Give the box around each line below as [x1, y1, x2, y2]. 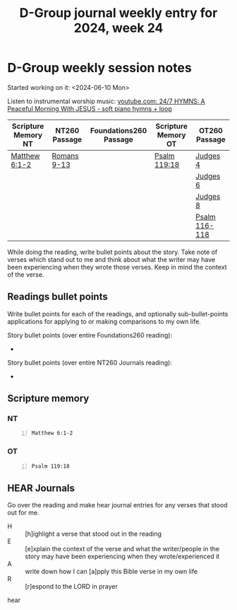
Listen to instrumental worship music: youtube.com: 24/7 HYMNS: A [7, 97, 206, 105]
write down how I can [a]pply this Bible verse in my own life [25, 568, 198, 576]
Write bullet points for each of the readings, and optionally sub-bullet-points [7, 309, 229, 318]
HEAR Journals [7, 482, 75, 494]
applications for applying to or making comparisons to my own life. [7, 317, 201, 326]
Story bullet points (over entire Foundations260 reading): [7, 330, 173, 339]
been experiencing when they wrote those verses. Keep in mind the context [7, 263, 227, 271]
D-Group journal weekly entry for [19, 5, 218, 21]
